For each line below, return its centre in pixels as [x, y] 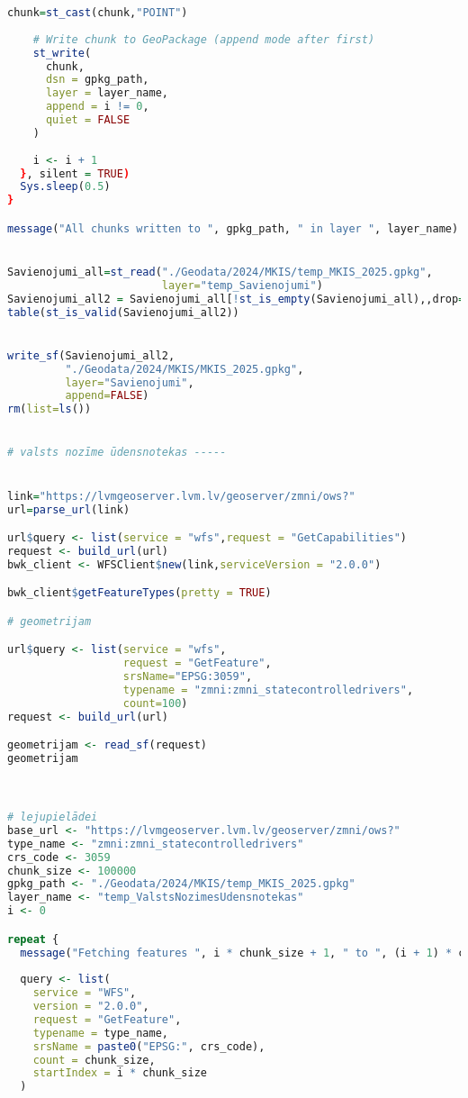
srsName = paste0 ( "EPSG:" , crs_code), [149, 1046]
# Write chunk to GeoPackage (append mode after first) [204, 39]
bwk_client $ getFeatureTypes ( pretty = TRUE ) [139, 593]
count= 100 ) [155, 703]
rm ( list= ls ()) [49, 409]
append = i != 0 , [97, 107]
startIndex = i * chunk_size [120, 1073]
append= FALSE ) [107, 396]
